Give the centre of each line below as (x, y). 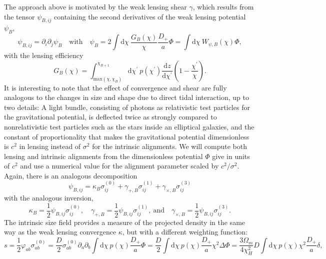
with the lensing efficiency (44, 55)
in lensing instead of (50, 146)
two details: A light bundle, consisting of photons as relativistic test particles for (127, 107)
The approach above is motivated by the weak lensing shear (95, 6)
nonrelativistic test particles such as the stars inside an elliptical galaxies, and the (129, 126)
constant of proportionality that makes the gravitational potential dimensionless (127, 136)
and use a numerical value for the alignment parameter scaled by (119, 166)
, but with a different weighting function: (185, 232)
